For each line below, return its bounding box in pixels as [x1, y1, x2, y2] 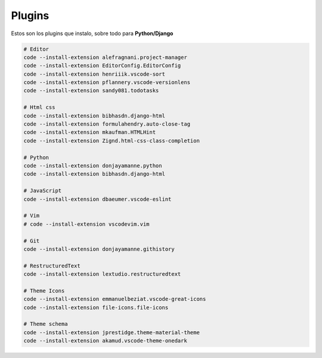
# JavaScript [23, 188, 62, 194]
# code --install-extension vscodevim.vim [23, 220, 150, 228]
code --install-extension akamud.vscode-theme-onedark [23, 337, 187, 344]
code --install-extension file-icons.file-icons [23, 304, 169, 311]
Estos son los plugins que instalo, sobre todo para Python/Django [11, 30, 174, 37]
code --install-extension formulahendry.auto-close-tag [23, 121, 191, 127]
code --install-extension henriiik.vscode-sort [23, 70, 165, 77]
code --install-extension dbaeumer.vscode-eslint [23, 195, 172, 203]
